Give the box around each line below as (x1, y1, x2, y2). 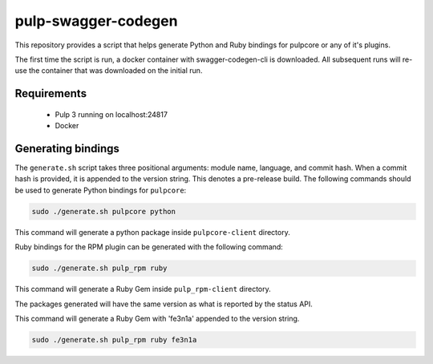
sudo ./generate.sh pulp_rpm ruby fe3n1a (31, 335, 197, 344)
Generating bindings (14, 141, 120, 156)
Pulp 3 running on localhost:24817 (55, 109, 168, 119)
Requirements (14, 87, 87, 100)
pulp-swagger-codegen (14, 12, 178, 30)
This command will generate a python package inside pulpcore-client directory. (14, 227, 290, 237)
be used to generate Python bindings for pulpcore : (14, 185, 187, 195)
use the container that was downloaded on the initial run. (14, 66, 203, 75)
